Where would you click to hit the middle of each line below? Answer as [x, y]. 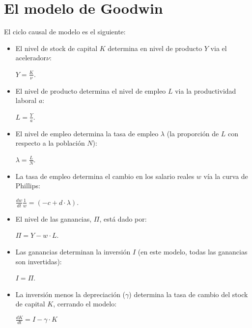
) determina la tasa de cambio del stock [188, 294]
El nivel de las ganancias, [54, 218]
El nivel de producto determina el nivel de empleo [91, 90]
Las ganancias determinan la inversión [73, 251]
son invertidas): [39, 261]
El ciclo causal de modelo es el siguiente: [65, 32]
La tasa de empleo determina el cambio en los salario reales [105, 176]
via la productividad [206, 90]
